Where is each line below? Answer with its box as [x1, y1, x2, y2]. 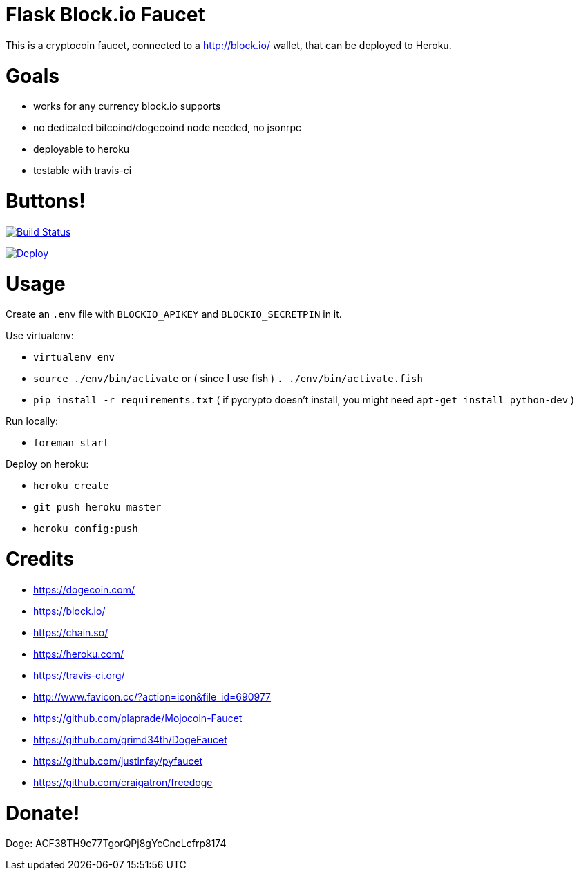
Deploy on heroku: [6, 458, 89, 470]
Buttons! [6, 189, 86, 213]
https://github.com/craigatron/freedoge [33, 776, 213, 788]
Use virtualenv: [6, 330, 74, 342]
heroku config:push [33, 523, 138, 535]
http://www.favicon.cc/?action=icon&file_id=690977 [33, 690, 272, 703]
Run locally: [6, 415, 59, 428]
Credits [6, 547, 75, 571]
